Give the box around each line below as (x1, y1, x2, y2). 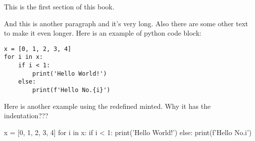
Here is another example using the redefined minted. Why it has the (4, 100, 211, 111)
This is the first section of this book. (4, 1, 114, 11)
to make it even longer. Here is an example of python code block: (4, 28, 202, 38)
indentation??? (4, 110, 49, 121)
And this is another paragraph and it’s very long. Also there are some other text (4, 18, 248, 28)
